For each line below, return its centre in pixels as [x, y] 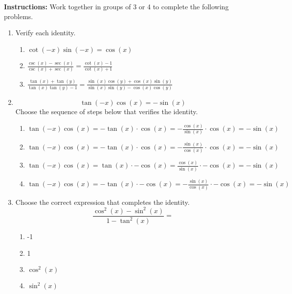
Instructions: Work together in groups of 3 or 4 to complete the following [116, 6]
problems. [19, 16]
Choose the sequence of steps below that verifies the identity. [107, 111]
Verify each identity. [45, 33]
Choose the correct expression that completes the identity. [102, 202]
